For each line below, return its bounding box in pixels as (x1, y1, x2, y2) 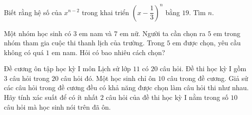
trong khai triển (81, 7, 129, 17)
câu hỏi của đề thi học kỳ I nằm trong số (106, 92, 229, 102)
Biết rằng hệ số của (4, 7, 62, 17)
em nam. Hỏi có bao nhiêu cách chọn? (52, 47, 165, 57)
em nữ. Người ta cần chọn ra (119, 28, 206, 38)
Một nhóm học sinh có (4, 28, 71, 38)
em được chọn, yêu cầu (172, 38, 241, 48)
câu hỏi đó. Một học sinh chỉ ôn (60, 73, 156, 83)
